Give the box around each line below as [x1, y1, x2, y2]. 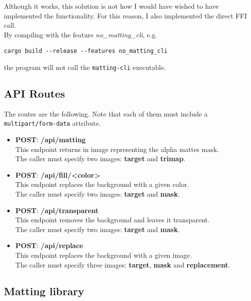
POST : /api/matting [15, 134, 86, 145]
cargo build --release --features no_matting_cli [4, 48, 168, 55]
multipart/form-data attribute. [4, 118, 101, 128]
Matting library [4, 283, 84, 298]
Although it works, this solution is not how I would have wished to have [4, 1, 219, 11]
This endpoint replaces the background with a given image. [15, 250, 192, 260]
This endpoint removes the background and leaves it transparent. [15, 215, 210, 225]
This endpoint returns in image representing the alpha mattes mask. [15, 144, 219, 154]
